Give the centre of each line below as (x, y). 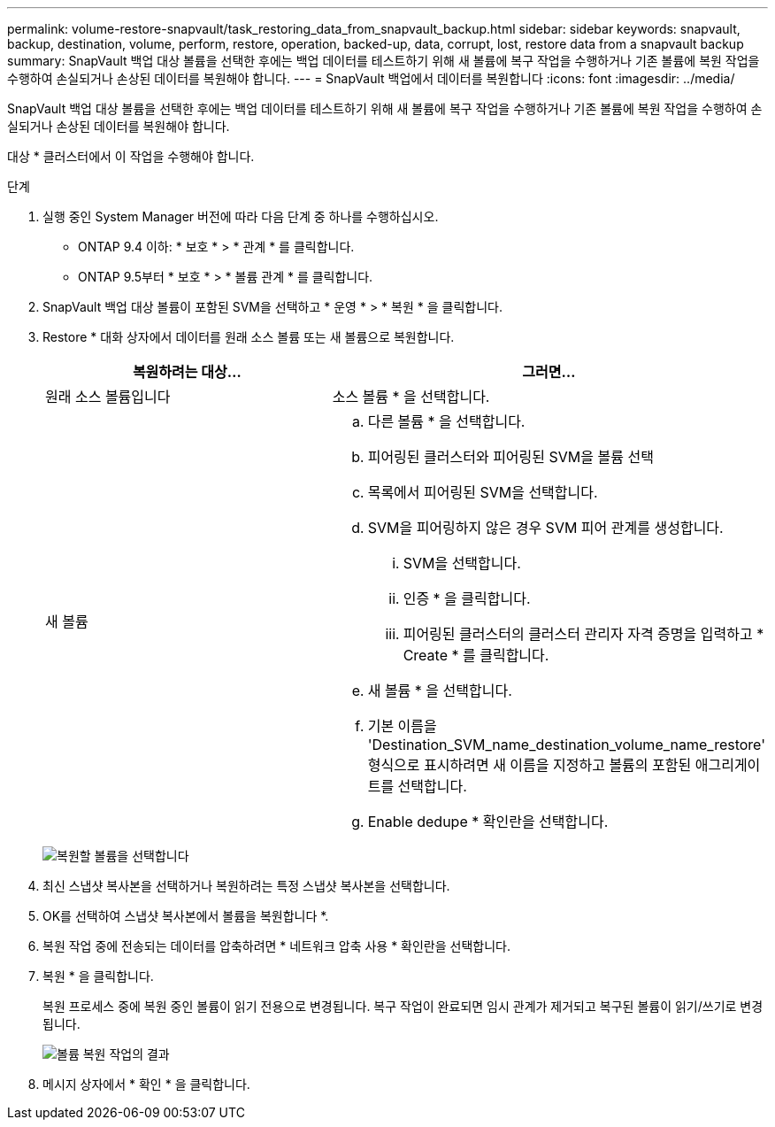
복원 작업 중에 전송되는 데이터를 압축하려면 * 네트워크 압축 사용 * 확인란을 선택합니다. (276, 946)
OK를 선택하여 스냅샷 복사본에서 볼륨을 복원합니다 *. (186, 916)
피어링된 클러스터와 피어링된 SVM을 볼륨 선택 (510, 457)
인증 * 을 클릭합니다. (467, 598)
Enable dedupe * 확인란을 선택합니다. (488, 822)
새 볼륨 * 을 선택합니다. (440, 691)
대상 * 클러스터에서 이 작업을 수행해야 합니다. (131, 156)
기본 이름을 (402, 726)
